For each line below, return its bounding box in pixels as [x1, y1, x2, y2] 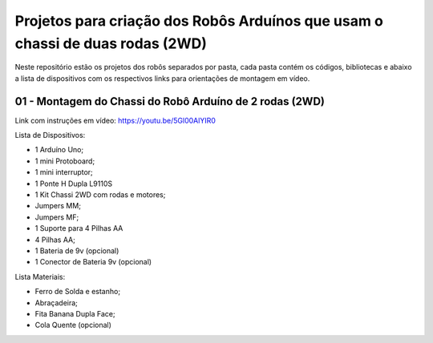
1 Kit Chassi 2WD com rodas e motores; [34, 189, 166, 200]
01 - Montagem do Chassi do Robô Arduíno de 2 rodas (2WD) [14, 95, 325, 108]
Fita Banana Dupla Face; [34, 309, 115, 318]
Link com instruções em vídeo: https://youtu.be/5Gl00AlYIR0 [14, 115, 216, 125]
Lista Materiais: [14, 272, 66, 281]
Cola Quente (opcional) [34, 321, 112, 330]
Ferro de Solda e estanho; [34, 287, 120, 297]
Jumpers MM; [34, 201, 82, 211]
